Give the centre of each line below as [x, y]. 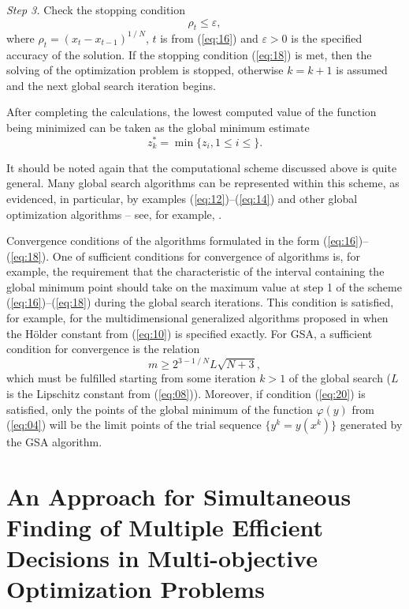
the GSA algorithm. [54, 442]
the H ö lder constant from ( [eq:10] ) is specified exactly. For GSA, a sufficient [190, 333]
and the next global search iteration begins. [111, 85]
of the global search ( [340, 378]
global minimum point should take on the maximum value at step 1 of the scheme [204, 286]
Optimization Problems [136, 589]
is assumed [362, 70]
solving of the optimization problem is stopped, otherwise [145, 70]
